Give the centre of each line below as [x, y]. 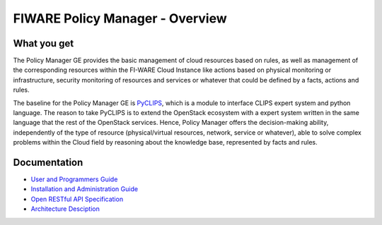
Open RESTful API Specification [77, 199]
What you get [44, 43]
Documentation [48, 163]
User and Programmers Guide [74, 179]
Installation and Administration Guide [84, 189]
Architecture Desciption [65, 209]
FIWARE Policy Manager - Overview [120, 18]
